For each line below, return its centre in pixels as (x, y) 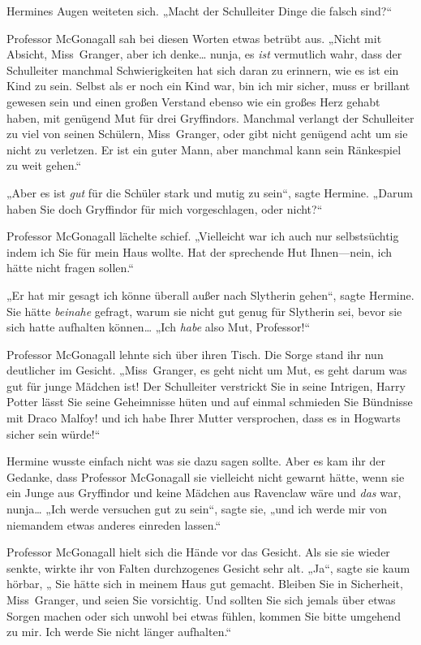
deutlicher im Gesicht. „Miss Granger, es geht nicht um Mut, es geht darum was (207, 370)
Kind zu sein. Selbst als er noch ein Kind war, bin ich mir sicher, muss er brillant (208, 86)
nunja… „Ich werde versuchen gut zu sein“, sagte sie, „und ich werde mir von (197, 509)
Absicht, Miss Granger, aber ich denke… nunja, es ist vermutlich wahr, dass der (204, 54)
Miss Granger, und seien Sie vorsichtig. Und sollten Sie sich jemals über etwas (201, 600)
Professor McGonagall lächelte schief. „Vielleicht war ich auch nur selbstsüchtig (203, 236)
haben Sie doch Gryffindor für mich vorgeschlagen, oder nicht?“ (165, 208)
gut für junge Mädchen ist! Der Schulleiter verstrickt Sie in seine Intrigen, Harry (206, 385)
